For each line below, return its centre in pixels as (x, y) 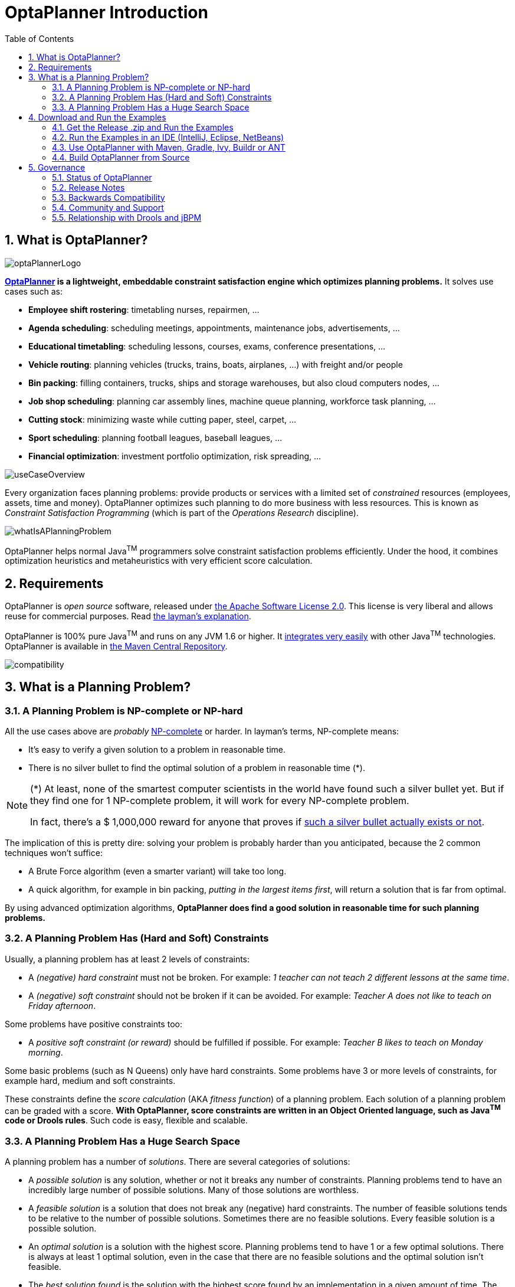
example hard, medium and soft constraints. (90, 1080)
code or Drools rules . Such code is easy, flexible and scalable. (126, 1121)
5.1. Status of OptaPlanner (102, 177)
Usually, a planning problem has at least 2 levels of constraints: (127, 959)
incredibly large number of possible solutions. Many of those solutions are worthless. (193, 1190)
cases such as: (34, 291)
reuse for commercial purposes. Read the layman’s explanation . (128, 616)
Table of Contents (40, 38)
